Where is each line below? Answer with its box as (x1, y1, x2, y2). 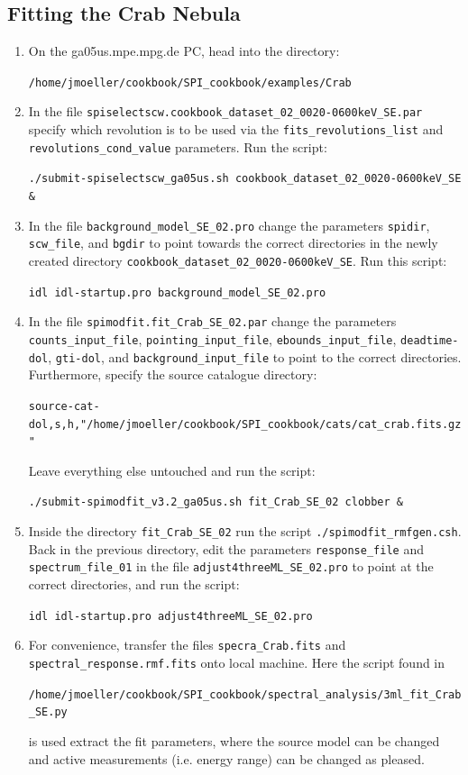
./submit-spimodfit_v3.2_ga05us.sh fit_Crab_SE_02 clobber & (28, 496, 404, 509)
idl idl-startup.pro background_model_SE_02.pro (28, 286, 326, 299)
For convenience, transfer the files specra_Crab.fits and (28, 635, 346, 654)
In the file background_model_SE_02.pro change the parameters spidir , (28, 215, 430, 234)
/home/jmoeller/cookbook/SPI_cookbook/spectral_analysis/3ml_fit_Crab (28, 688, 462, 701)
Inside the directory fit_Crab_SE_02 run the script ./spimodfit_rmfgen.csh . (28, 522, 462, 541)
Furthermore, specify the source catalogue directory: (28, 365, 317, 384)
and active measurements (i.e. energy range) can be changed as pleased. (28, 749, 425, 768)
